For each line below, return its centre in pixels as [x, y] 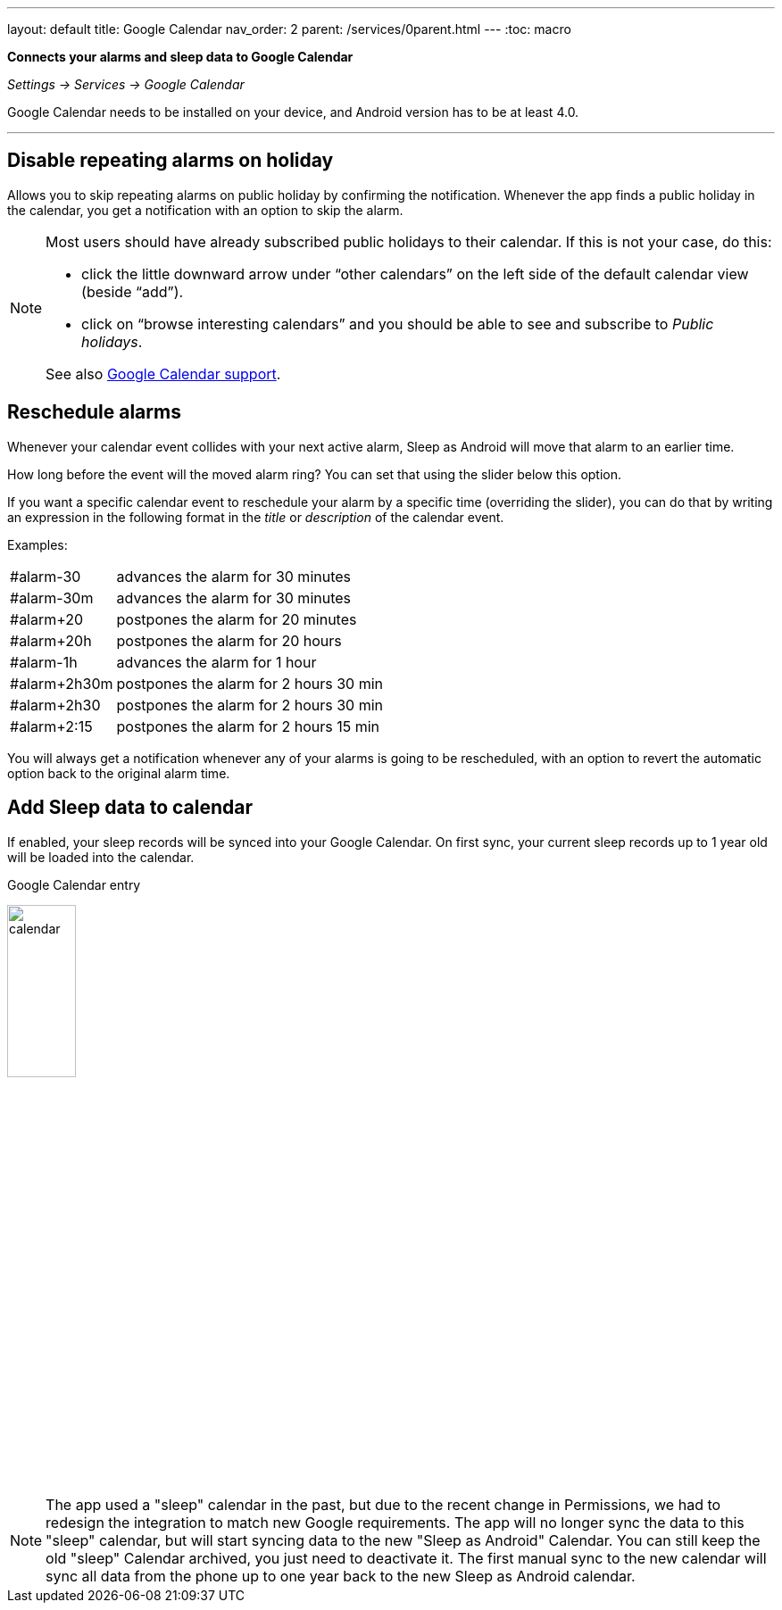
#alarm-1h [44, 662]
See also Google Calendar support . [163, 373]
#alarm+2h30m [62, 683]
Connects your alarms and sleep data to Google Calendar [180, 57]
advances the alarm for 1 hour [216, 662]
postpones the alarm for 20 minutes [237, 619]
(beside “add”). [133, 291]
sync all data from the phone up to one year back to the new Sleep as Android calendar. [341, 1577]
